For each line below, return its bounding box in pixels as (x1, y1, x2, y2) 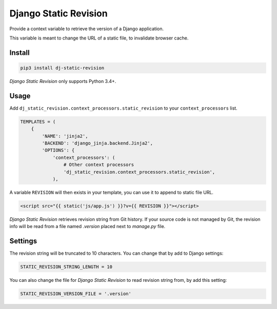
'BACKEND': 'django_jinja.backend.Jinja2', (42, 140, 153, 146)
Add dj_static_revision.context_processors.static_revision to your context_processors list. (9, 105, 238, 111)
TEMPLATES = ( (20, 118, 56, 125)
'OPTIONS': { (42, 148, 75, 153)
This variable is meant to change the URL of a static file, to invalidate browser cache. (9, 35, 189, 41)
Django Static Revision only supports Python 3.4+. (9, 78, 116, 84)
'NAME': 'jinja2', (42, 133, 88, 139)
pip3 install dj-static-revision (20, 65, 105, 71)
